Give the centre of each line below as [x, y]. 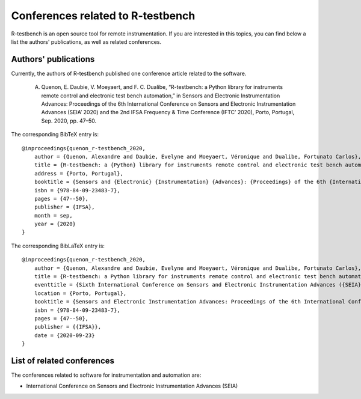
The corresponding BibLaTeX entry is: [58, 246]
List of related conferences [63, 361]
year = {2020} [55, 224]
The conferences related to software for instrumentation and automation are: [106, 375]
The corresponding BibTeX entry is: [55, 135]
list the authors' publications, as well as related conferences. [86, 41]
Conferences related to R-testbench [103, 16]
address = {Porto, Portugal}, [79, 173]
